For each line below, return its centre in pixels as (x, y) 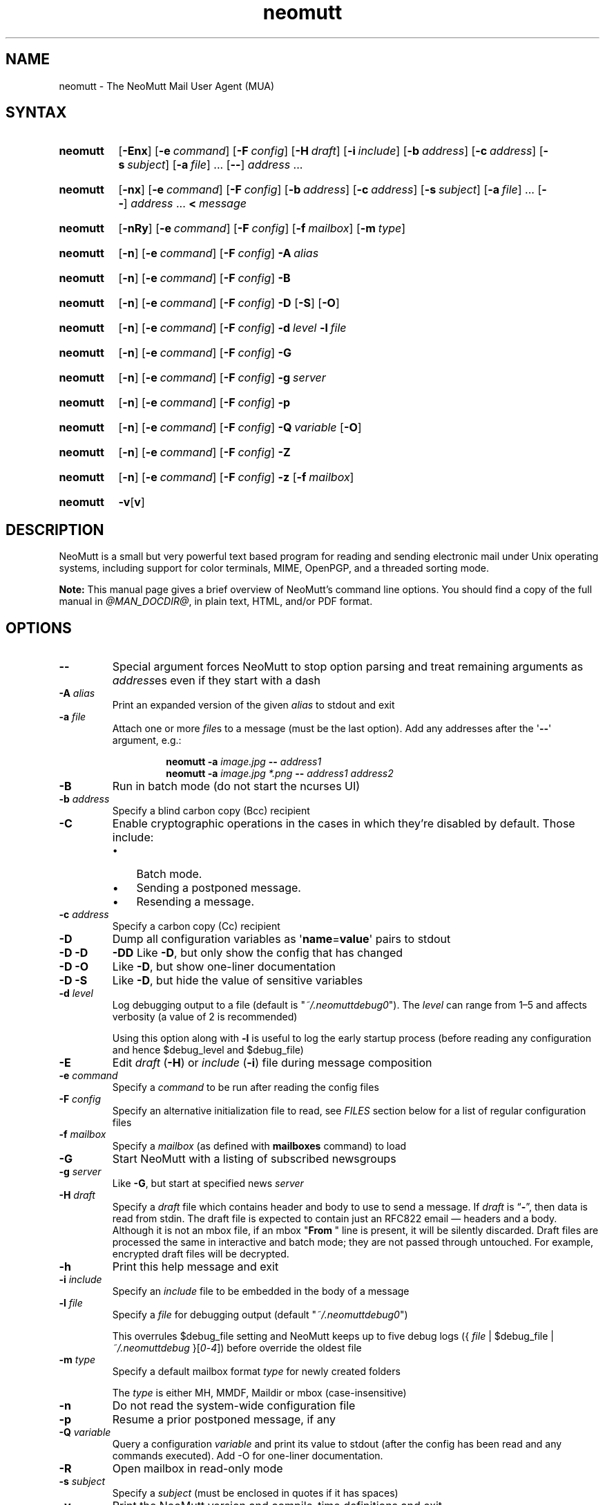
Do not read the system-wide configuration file (234, 1406)
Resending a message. (195, 902)
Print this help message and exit (195, 1267)
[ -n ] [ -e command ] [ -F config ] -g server (222, 378)
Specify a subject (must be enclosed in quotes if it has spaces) (255, 1493)
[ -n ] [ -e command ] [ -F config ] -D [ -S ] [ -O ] (229, 303)
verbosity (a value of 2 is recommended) (205, 1017)
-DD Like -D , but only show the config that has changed (258, 953)
